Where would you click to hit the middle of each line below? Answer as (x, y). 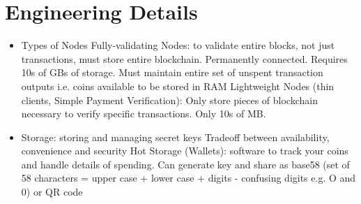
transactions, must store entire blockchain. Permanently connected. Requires (184, 58)
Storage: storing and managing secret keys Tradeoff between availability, (175, 137)
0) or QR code (52, 192)
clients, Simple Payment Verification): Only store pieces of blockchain (169, 100)
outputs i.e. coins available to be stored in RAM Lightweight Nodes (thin (178, 86)
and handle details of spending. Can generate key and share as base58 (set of (185, 164)
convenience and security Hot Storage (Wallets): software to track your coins (185, 151)
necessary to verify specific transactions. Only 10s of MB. (144, 114)
